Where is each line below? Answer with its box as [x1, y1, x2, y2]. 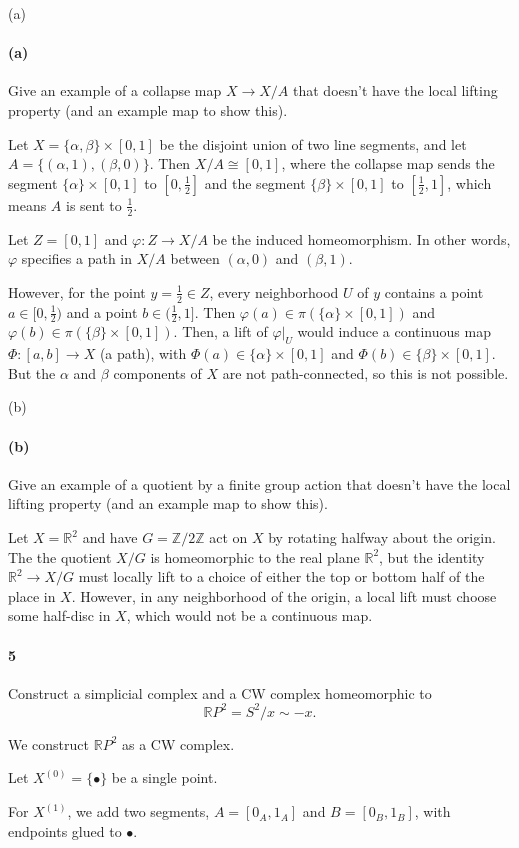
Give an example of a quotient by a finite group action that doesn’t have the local [8, 473, 511, 494]
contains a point [384, 281, 484, 302]
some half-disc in [8, 605, 111, 626]
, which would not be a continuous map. [126, 605, 373, 626]
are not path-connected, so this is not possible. [222, 362, 509, 383]
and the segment [204, 172, 306, 193]
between [170, 248, 220, 269]
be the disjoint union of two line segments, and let [159, 133, 467, 154]
